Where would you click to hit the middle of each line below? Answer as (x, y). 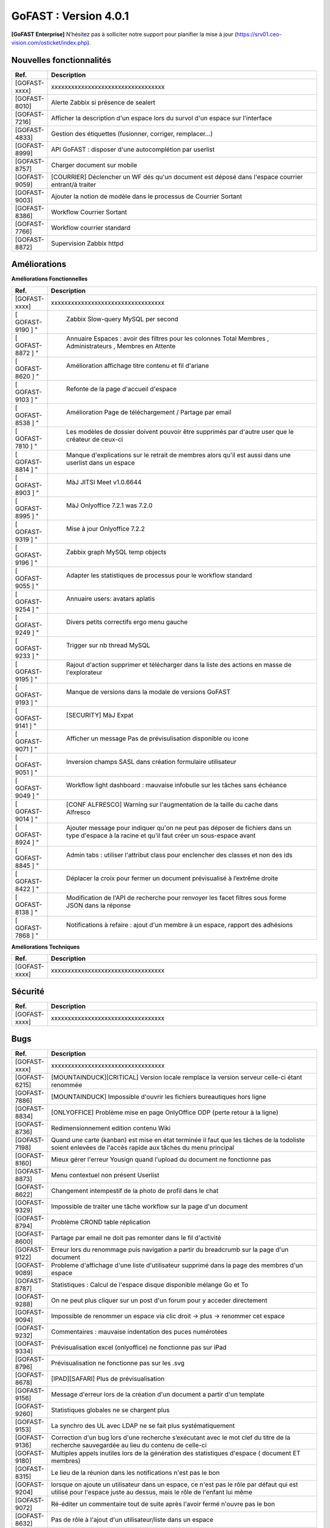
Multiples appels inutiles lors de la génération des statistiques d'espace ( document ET (176, 1453)
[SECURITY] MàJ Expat (100, 715)
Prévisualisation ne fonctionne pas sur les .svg (118, 1363)
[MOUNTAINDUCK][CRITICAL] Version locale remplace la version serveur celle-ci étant (177, 1078)
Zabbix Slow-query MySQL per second (122, 319)
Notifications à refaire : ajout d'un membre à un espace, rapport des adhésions (180, 925)
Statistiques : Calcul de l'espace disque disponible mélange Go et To (150, 1285)
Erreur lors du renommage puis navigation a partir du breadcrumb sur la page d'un (170, 1250)
